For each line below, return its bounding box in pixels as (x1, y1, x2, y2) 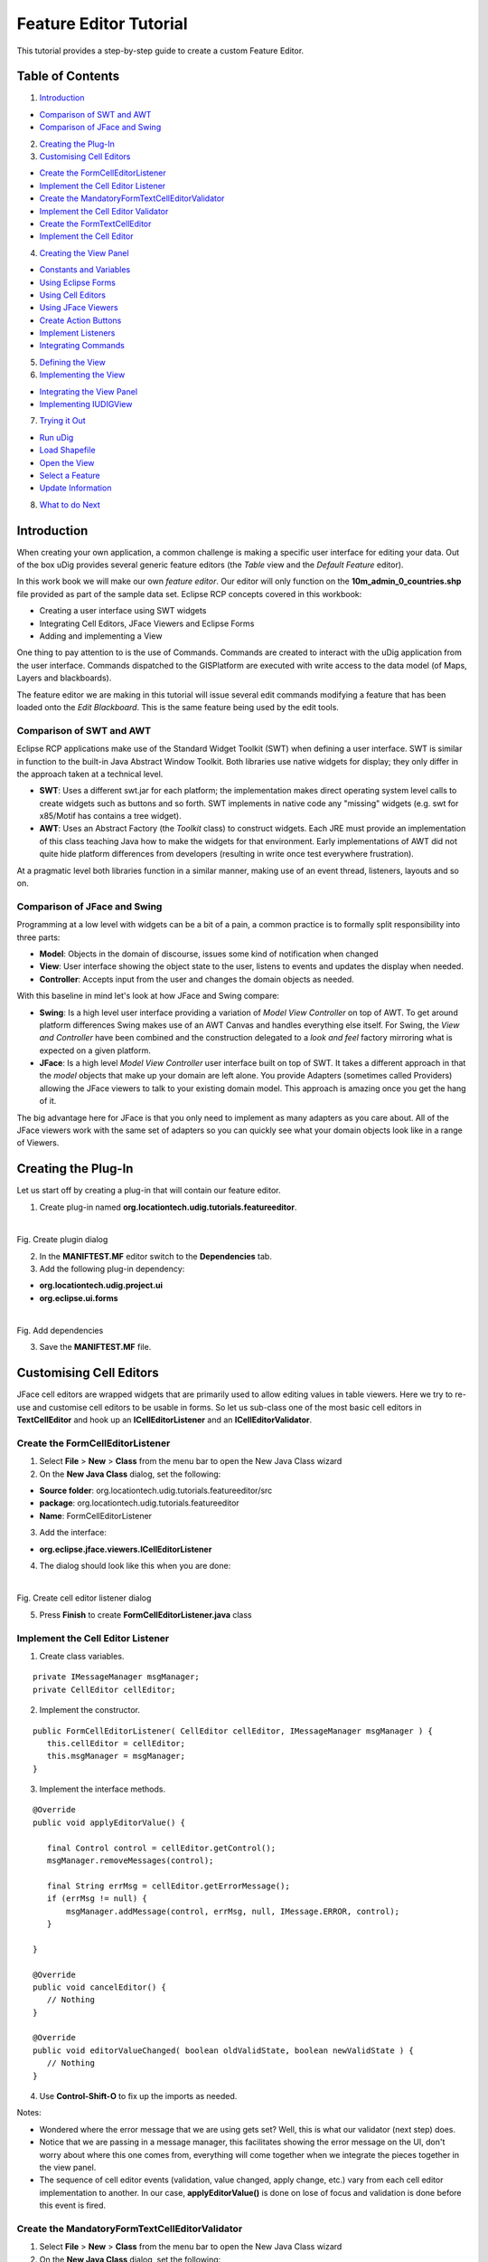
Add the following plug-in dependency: (39, 1263, 185, 1274)
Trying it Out (39, 415, 86, 426)
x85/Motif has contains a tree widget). (39, 811, 182, 822)
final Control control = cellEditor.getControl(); (46, 1842, 276, 1853)
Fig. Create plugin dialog (16, 1234, 108, 1245)
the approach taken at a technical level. (16, 768, 164, 779)
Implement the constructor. (39, 1705, 140, 1716)
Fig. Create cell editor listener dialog (16, 1592, 152, 1603)
